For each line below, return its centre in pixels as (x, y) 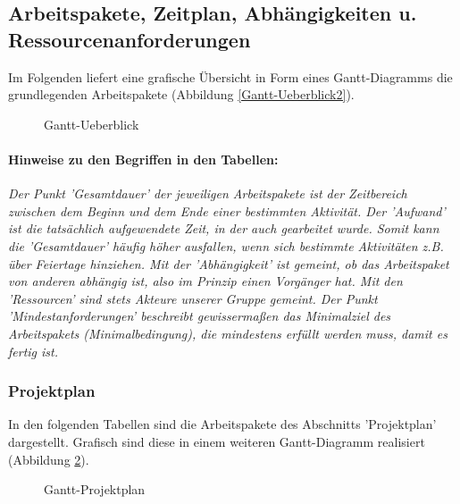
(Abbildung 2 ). (49, 459)
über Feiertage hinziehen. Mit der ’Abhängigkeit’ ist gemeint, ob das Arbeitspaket (229, 263)
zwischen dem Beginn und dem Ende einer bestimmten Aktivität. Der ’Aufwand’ (227, 210)
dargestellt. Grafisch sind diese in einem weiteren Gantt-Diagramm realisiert (217, 441)
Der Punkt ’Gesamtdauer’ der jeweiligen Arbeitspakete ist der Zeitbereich (208, 193)
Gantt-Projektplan (95, 489)
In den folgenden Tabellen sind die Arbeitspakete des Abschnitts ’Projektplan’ (222, 424)
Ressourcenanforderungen (130, 39)
